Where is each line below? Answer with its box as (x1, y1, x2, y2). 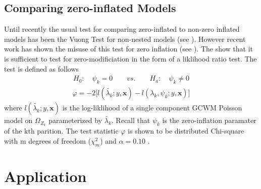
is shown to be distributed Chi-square (128, 125, 244, 136)
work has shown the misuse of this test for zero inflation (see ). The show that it (4, 43, 253, 54)
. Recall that (111, 115, 150, 125)
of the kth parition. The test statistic (4, 125, 119, 136)
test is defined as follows (4, 63, 79, 74)
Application (4, 165, 87, 186)
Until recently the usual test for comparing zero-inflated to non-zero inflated (4, 24, 240, 34)
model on (4, 115, 33, 125)
